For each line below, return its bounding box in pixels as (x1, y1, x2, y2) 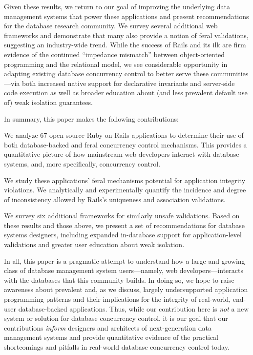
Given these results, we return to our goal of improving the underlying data (4, 1, 230, 11)
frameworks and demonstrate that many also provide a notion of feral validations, (4, 30, 249, 40)
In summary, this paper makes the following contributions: (4, 113, 179, 124)
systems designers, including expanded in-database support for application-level (4, 230, 242, 240)
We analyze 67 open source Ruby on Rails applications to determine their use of (4, 130, 244, 140)
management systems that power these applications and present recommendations (4, 11, 249, 21)
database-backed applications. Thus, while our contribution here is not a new (18, 303, 249, 313)
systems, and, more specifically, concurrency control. (4, 158, 161, 168)
